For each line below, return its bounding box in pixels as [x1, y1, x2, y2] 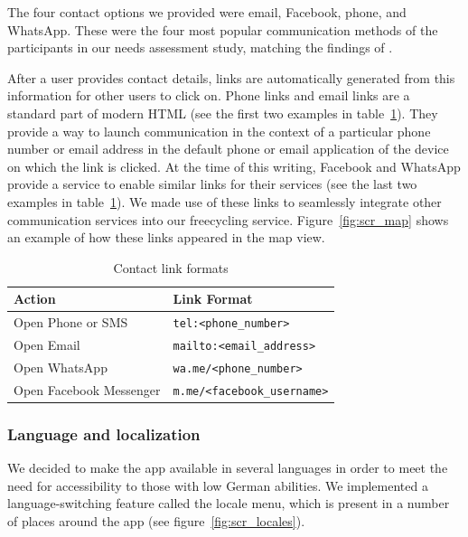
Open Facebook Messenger [14, 380, 161, 399]
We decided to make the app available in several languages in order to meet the [7, 458, 448, 477]
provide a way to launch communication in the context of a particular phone [7, 121, 431, 140]
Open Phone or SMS [14, 313, 128, 332]
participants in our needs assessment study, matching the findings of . [7, 38, 393, 57]
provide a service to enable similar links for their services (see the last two [7, 174, 417, 193]
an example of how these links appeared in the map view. [7, 228, 325, 247]
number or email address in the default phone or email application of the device [7, 139, 449, 158]
